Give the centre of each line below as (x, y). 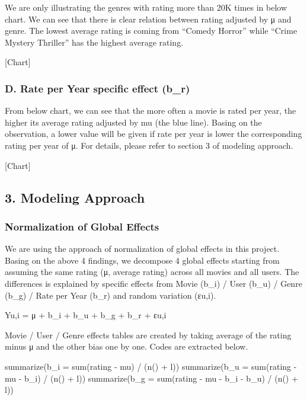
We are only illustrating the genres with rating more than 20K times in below (146, 7)
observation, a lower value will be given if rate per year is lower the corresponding (153, 134)
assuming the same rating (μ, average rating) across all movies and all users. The (152, 272)
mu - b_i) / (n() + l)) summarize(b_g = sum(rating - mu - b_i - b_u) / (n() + (151, 378)
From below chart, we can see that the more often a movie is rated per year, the (151, 111)
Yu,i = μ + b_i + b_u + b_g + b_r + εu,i (86, 315)
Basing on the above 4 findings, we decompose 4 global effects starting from (142, 260)
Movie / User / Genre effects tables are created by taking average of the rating (148, 335)
